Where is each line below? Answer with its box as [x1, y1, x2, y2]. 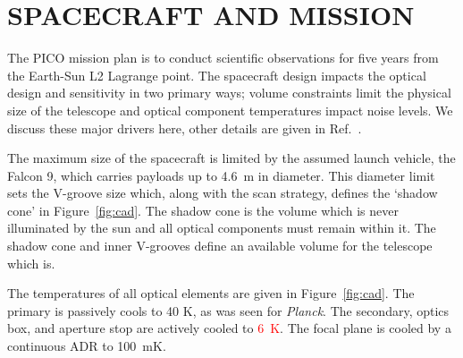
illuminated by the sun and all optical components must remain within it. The [7, 218, 436, 237]
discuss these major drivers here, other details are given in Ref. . [7, 118, 362, 137]
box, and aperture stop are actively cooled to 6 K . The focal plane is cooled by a [7, 319, 451, 337]
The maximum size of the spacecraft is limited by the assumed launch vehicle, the [7, 149, 456, 167]
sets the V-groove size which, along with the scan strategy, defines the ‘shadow [7, 183, 438, 202]
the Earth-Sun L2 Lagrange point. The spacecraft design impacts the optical [7, 65, 426, 84]
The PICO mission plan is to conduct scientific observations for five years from [7, 48, 439, 67]
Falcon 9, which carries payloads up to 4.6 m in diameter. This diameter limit [7, 166, 435, 184]
